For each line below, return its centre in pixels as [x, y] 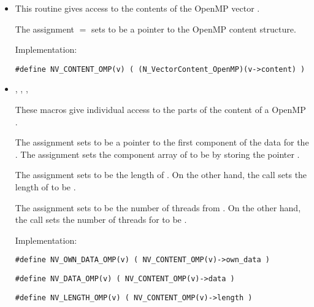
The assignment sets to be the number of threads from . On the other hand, [158, 207]
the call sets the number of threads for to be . [101, 220]
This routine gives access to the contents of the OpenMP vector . [137, 8]
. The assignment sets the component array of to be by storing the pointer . [157, 154]
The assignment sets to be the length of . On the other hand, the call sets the [161, 175]
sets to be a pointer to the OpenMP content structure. [193, 29]
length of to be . [45, 187]
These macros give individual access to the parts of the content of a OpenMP [160, 110]
